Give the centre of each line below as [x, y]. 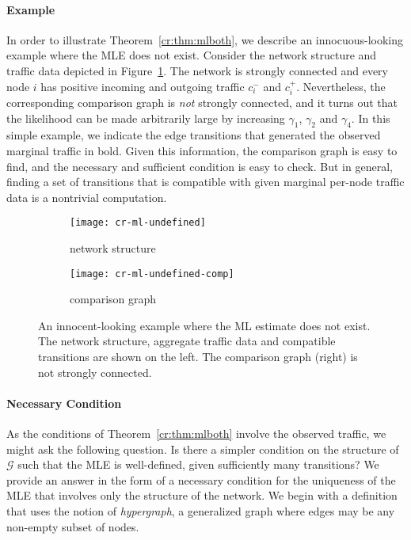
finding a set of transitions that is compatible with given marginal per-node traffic [205, 182]
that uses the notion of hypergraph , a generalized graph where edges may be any [201, 511]
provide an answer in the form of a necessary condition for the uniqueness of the [201, 479]
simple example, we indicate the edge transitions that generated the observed [194, 135]
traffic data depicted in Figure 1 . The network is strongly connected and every [197, 70]
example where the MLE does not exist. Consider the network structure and [192, 55]
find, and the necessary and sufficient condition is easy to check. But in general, [200, 166]
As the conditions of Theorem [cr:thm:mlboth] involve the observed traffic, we [196, 434]
